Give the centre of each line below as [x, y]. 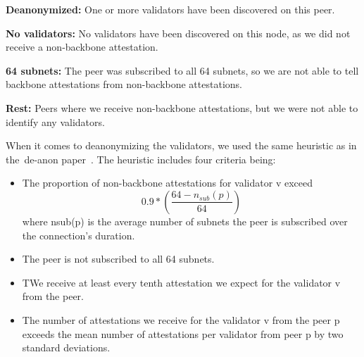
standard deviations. [66, 347]
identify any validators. [55, 121]
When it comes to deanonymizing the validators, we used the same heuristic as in [181, 145]
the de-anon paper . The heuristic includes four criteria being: [141, 159]
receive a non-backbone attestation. [82, 47]
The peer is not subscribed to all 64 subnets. [118, 259]
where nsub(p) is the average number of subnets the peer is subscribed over [185, 221]
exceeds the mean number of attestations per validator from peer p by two [183, 333]
